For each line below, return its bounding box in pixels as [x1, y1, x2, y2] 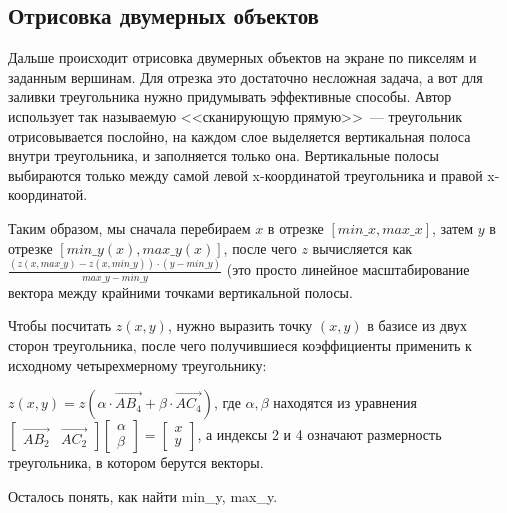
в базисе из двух [367, 315, 468, 336]
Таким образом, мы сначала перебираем [8, 217, 251, 238]
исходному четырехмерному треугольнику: [8, 354, 267, 375]
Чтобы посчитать [8, 315, 112, 336]
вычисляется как [312, 237, 413, 258]
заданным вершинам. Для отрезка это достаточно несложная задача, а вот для [8, 66, 483, 87]
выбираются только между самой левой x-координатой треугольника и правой [8, 164, 483, 185]
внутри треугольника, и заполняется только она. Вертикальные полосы [8, 145, 439, 166]
